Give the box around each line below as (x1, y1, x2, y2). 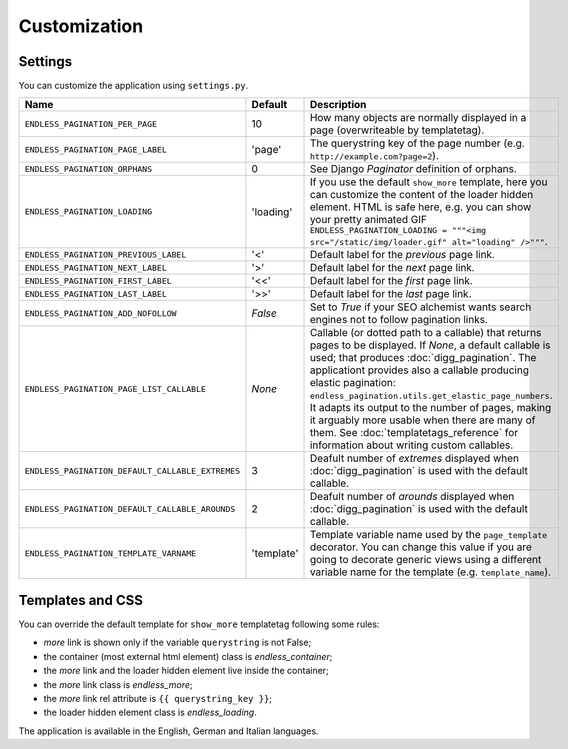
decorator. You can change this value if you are (309, 540, 532, 554)
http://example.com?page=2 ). (309, 149, 440, 163)
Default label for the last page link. (309, 287, 472, 301)
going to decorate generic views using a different (309, 553, 542, 567)
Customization (18, 15, 144, 37)
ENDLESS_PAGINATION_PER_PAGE (24, 118, 158, 129)
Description (309, 98, 367, 112)
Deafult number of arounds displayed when (309, 490, 515, 504)
